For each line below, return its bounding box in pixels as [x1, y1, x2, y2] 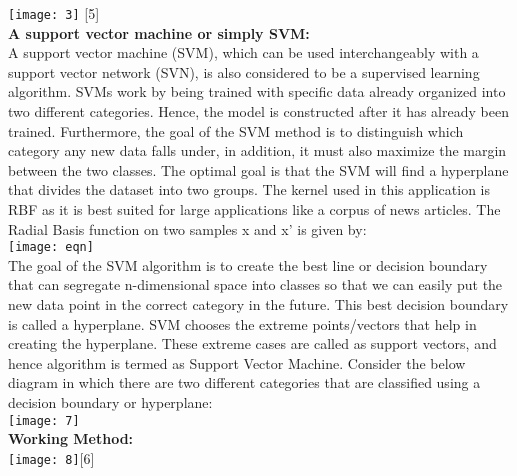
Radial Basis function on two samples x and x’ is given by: [8, 218, 367, 239]
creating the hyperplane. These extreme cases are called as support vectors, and [8, 333, 497, 354]
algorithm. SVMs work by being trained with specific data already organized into [8, 81, 506, 102]
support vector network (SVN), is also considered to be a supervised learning [8, 61, 480, 82]
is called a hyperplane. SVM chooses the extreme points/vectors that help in [8, 313, 477, 334]
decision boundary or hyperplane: [8, 392, 213, 412]
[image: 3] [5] [8, 3, 100, 23]
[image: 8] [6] [8, 447, 95, 468]
